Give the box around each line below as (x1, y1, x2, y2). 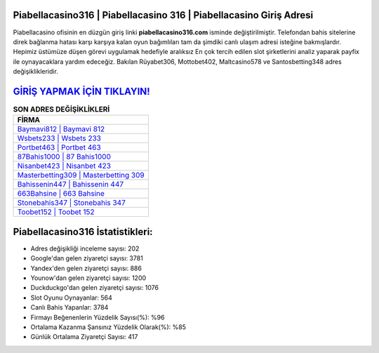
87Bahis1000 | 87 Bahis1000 (17, 152, 112, 161)
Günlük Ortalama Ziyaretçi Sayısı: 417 (30, 333, 138, 341)
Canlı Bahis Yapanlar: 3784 (30, 303, 109, 312)
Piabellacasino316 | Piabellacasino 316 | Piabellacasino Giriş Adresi (13, 9, 314, 21)
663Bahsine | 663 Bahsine (17, 189, 105, 199)
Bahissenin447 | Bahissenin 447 (17, 180, 124, 189)
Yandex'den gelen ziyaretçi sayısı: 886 (30, 264, 142, 272)
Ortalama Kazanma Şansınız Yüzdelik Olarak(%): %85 (30, 323, 186, 331)
